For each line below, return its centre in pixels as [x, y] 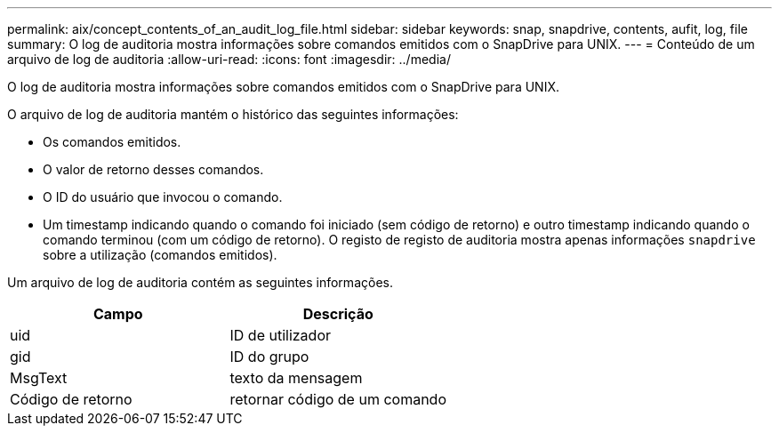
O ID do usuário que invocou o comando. [163, 197]
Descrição [338, 314]
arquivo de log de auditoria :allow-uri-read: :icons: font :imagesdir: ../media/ [229, 59]
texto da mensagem [296, 378]
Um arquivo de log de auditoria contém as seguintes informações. [200, 282]
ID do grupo [269, 357]
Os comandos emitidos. [112, 142]
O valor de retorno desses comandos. [153, 169]
